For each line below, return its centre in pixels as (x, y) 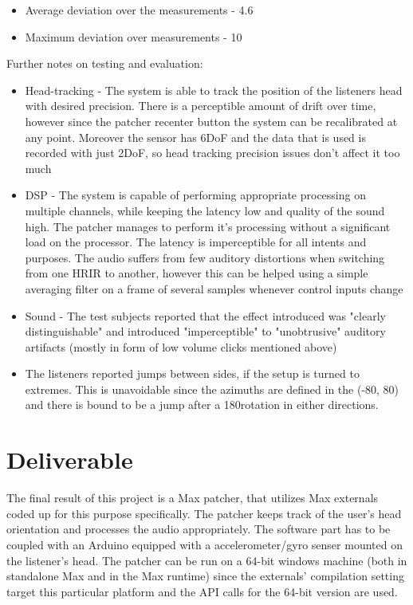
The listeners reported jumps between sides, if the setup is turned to (192, 373)
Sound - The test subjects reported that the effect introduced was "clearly (205, 315)
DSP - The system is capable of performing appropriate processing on (195, 195)
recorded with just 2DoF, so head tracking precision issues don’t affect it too (212, 153)
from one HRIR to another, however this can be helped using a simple (197, 273)
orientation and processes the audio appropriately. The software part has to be (199, 529)
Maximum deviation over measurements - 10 (134, 36)
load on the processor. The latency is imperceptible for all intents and (196, 242)
